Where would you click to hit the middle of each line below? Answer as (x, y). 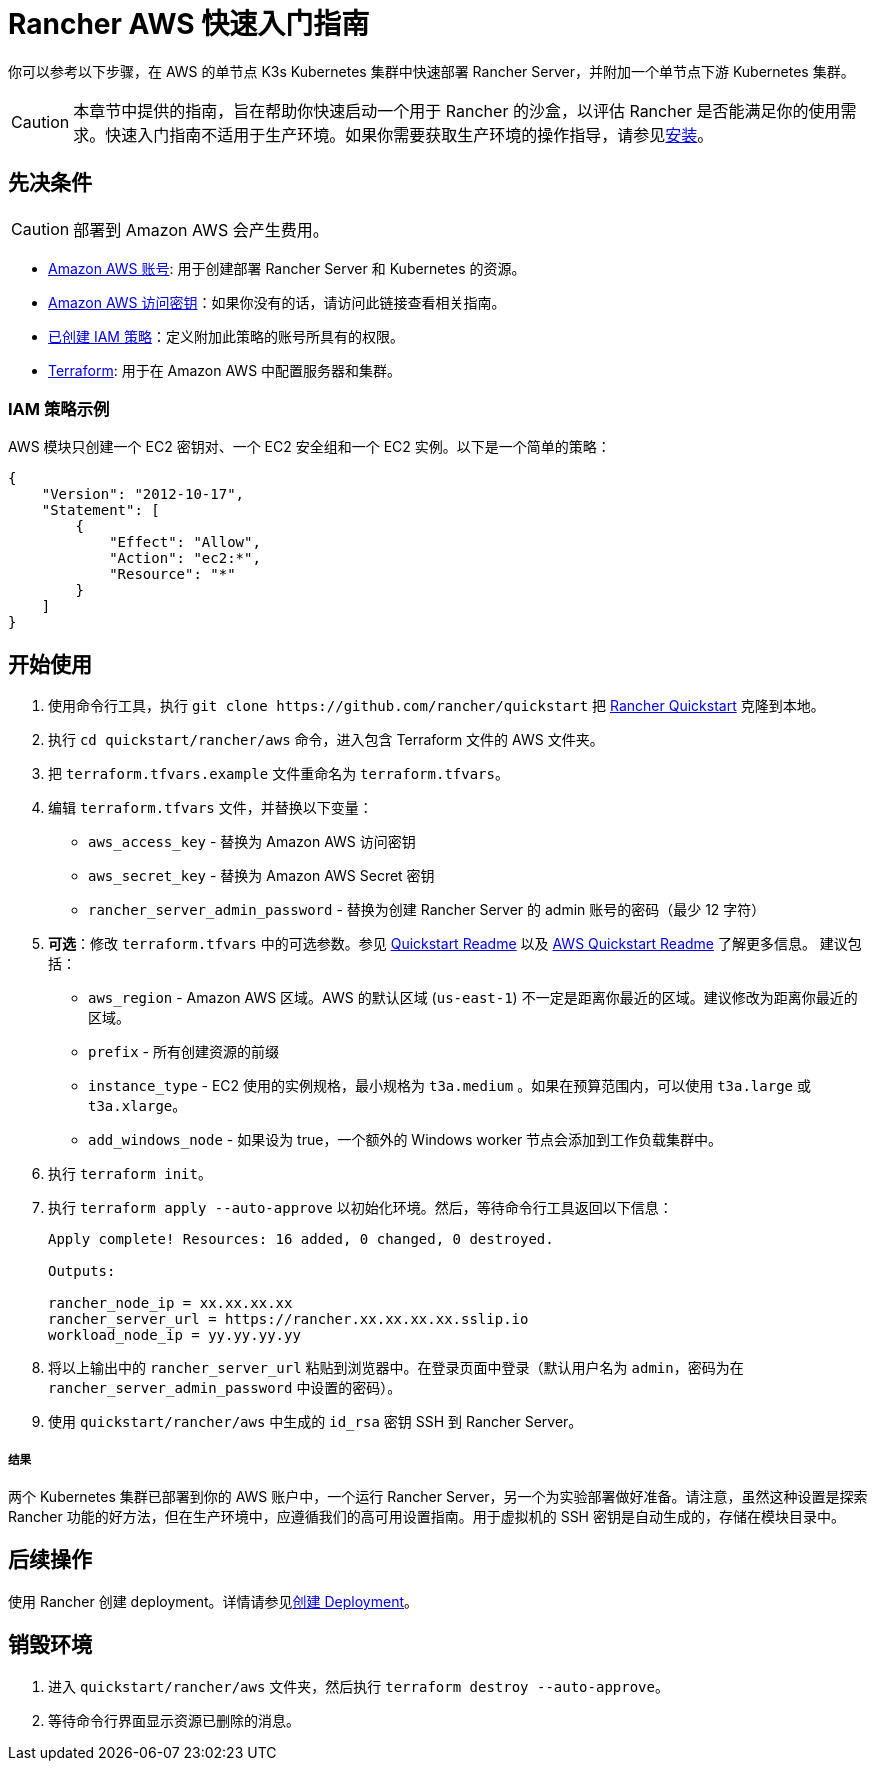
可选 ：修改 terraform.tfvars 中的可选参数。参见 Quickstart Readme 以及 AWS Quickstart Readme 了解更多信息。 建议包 (455, 944)
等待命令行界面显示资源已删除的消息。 (174, 1720)
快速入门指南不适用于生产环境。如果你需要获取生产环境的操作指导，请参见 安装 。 (409, 134)
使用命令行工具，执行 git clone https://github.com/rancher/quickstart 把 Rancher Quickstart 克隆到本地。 (436, 706)
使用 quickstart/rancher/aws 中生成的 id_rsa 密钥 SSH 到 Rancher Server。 (315, 1422)
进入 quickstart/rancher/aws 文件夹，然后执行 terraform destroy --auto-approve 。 (358, 1686)
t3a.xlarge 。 (137, 1106)
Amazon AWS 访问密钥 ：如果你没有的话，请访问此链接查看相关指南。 (277, 302)
